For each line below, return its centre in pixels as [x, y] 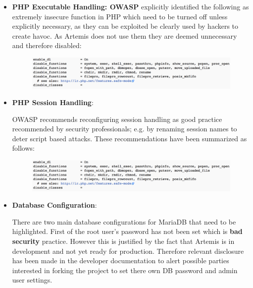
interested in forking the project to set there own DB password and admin [125, 270]
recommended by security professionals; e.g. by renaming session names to [125, 129]
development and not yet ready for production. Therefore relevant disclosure [128, 251]
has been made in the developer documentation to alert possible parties [121, 260]
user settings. [32, 280]
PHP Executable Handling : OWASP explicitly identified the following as [130, 6]
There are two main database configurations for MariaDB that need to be [124, 221]
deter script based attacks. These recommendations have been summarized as [129, 138]
